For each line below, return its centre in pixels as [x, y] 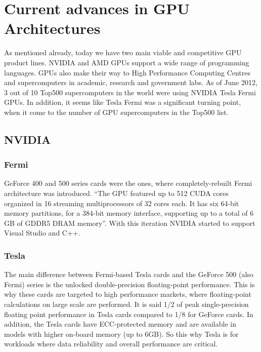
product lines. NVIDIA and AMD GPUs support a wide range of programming [127, 62]
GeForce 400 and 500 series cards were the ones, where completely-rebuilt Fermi [128, 183]
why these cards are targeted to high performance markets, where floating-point [128, 294]
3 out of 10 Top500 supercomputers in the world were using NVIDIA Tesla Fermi [130, 92]
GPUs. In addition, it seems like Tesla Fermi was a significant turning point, [123, 102]
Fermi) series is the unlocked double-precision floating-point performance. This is [129, 284]
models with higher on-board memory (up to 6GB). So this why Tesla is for [121, 334]
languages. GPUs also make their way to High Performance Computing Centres [127, 72]
